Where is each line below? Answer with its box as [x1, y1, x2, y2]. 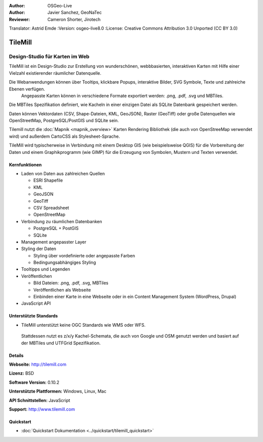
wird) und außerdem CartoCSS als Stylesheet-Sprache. [9, 133, 120, 139]
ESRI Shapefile [33, 177, 63, 183]
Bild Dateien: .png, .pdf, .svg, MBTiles [33, 280, 109, 286]
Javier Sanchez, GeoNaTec [47, 10, 102, 16]
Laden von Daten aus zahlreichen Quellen [21, 171, 105, 177]
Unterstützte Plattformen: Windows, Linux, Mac [9, 388, 107, 394]
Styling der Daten [21, 246, 56, 252]
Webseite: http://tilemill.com [9, 361, 67, 367]
